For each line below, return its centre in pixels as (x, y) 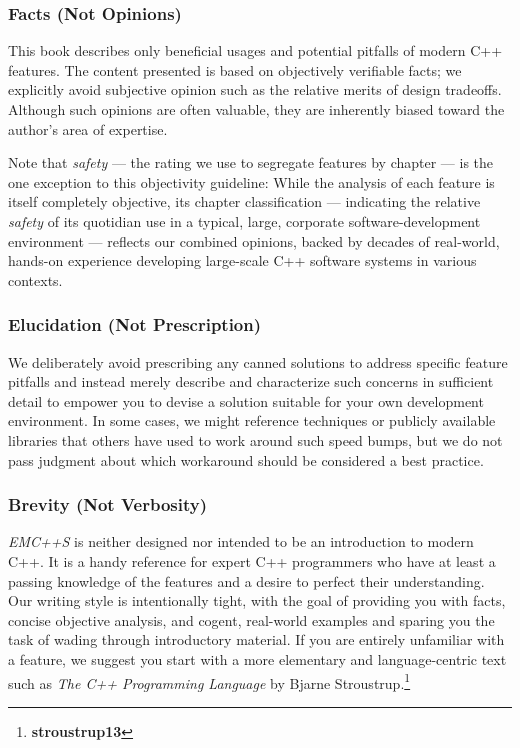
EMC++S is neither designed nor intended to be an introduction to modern (241, 541)
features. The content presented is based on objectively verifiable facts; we (235, 69)
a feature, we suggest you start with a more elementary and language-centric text (257, 658)
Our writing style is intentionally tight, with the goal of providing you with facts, (257, 600)
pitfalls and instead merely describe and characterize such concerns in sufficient (251, 381)
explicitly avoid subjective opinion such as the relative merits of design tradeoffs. (255, 89)
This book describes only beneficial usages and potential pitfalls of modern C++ (255, 50)
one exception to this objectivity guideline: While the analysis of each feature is (251, 181)
